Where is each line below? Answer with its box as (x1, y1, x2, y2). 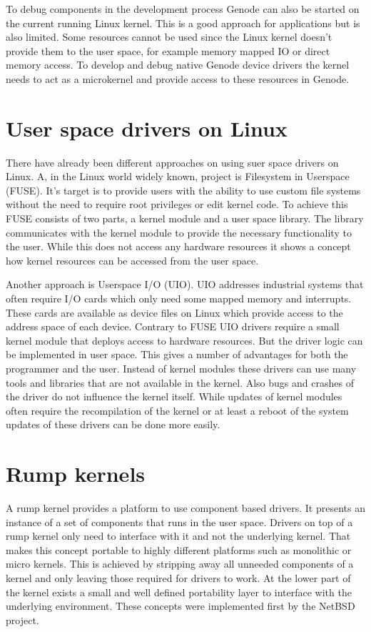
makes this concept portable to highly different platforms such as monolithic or (6, 542, 352, 557)
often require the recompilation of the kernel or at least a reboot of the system (6, 403, 349, 418)
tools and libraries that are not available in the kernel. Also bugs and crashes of (6, 375, 354, 390)
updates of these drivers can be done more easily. (6, 417, 220, 432)
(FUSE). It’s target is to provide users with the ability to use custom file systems (6, 182, 361, 197)
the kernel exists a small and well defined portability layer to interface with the (6, 584, 352, 599)
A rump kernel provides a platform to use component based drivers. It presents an (6, 500, 365, 515)
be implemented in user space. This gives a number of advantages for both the (6, 347, 348, 362)
